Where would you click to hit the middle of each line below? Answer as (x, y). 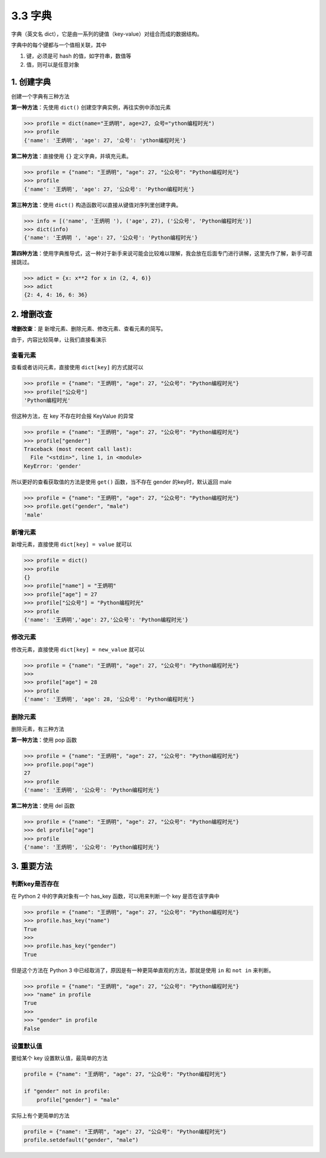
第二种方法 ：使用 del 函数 (43, 806)
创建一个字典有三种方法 (40, 96)
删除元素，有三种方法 (38, 729)
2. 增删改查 (32, 314)
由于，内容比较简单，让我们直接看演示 (59, 340)
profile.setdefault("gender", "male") (81, 1140)
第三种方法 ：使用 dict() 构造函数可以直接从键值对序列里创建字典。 (96, 205)
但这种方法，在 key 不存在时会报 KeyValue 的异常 (72, 416)
